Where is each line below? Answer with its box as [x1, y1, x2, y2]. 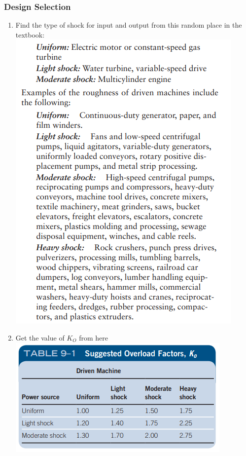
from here [79, 333, 108, 342]
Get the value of [15, 333, 65, 342]
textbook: [15, 29, 45, 39]
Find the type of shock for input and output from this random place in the [15, 20, 242, 30]
